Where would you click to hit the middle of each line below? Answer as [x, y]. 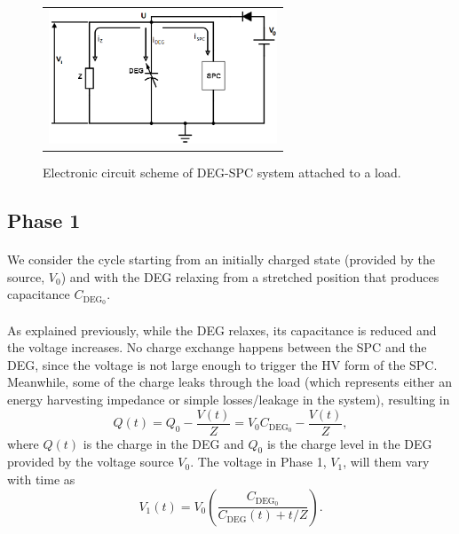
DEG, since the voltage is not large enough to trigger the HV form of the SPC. [222, 364]
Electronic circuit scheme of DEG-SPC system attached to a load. [222, 173]
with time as [41, 479]
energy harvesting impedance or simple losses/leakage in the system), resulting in [229, 399]
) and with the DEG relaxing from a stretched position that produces [250, 276]
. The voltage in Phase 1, [258, 462]
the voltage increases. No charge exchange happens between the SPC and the [217, 347]
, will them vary [386, 462]
